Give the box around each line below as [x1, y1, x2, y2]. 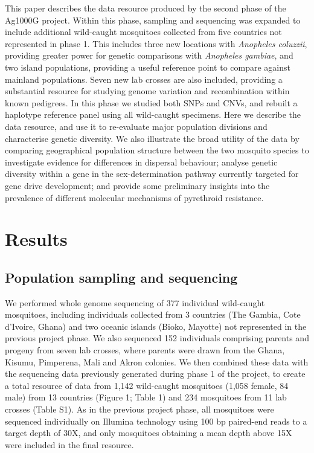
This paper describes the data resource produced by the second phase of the [5, 2, 286, 14]
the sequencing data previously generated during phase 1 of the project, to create [5, 367, 306, 380]
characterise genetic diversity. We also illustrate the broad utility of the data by [5, 132, 300, 144]
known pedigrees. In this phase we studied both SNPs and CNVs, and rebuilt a [5, 96, 298, 109]
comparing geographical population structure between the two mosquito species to [5, 144, 309, 156]
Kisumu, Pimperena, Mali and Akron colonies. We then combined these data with [5, 355, 309, 368]
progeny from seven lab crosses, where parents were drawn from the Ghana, [5, 344, 285, 356]
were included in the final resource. [5, 438, 134, 451]
